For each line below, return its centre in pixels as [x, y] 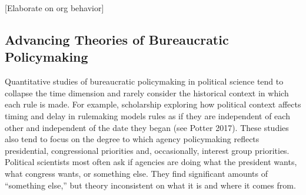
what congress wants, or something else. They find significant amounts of [137, 173]
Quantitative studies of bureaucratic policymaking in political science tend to [144, 81]
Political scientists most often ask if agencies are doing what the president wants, [151, 162]
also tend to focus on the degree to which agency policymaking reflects [132, 139]
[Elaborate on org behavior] [54, 8]
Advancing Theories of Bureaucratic [117, 39]
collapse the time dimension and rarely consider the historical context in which [147, 93]
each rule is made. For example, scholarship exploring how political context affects [153, 104]
